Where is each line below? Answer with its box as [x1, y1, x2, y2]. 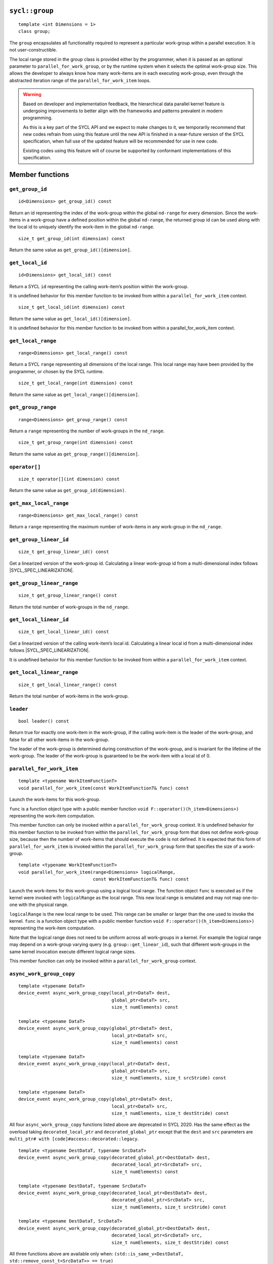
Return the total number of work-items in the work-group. [9, 693, 129, 699]
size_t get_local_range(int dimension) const [18, 380, 133, 386]
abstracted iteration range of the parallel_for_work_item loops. [9, 77, 151, 83]
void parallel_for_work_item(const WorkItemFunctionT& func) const [18, 785, 189, 791]
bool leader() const [18, 718, 69, 724]
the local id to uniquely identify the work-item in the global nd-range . [9, 224, 155, 230]
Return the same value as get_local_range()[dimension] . [9, 391, 140, 397]
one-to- [242, 894, 259, 900]
